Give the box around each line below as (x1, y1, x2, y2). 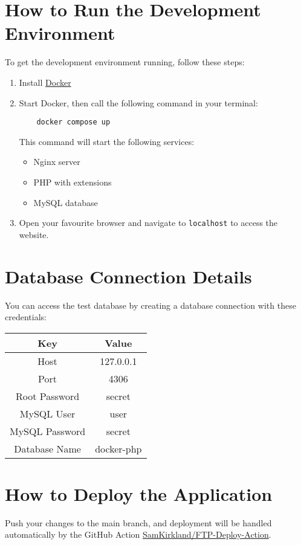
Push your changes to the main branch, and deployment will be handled (5, 516, 272, 529)
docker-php (95, 441, 142, 456)
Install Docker (19, 76, 71, 88)
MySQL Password (10, 424, 86, 438)
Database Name (14, 441, 81, 456)
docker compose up (36, 118, 111, 127)
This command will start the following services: (19, 135, 195, 147)
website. (19, 228, 49, 240)
